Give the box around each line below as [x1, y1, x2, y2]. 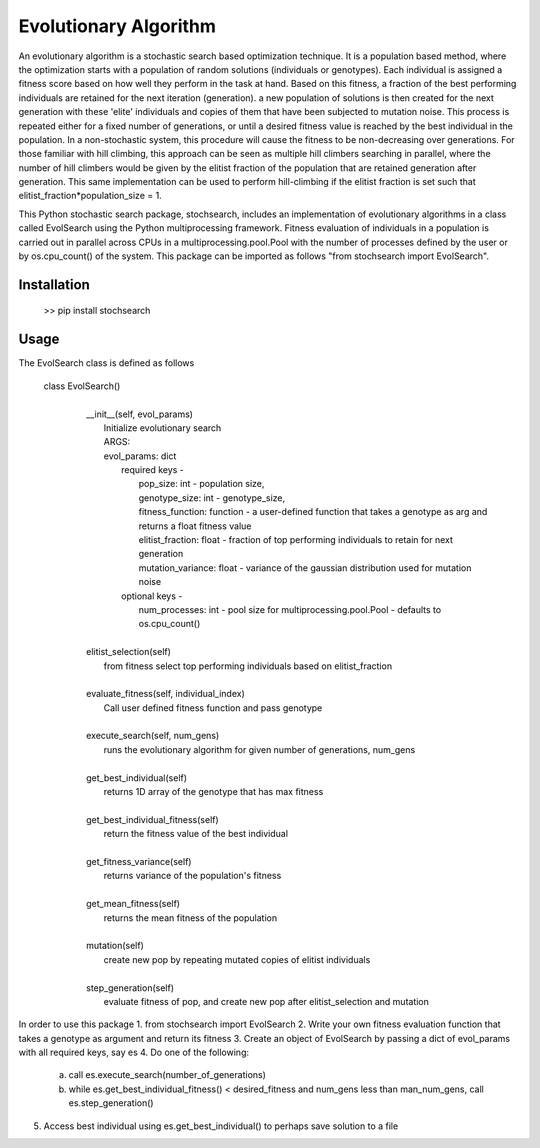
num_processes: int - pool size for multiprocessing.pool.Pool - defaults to [138, 603, 442, 615]
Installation [18, 276, 90, 293]
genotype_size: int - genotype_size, [138, 491, 286, 504]
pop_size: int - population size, [138, 478, 265, 490]
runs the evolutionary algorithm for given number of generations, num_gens [103, 743, 416, 755]
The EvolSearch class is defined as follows [18, 357, 195, 369]
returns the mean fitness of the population [103, 911, 278, 924]
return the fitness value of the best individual [103, 828, 289, 840]
